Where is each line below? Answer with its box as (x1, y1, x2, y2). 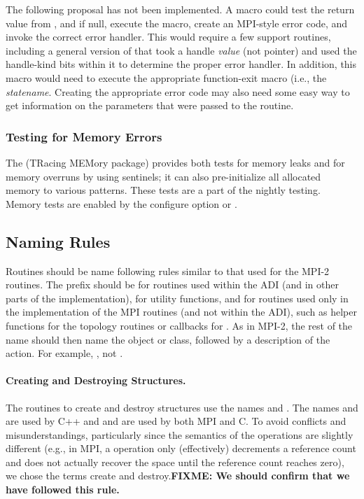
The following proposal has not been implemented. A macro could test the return (6, 2, 355, 16)
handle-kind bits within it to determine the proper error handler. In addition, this (6, 57, 357, 71)
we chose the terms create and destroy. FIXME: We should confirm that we (6, 468, 350, 483)
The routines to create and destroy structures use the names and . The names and (6, 400, 358, 414)
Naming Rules (6, 230, 111, 252)
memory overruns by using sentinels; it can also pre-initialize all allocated (6, 169, 321, 183)
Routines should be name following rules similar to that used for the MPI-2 (6, 263, 330, 278)
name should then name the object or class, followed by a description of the (6, 332, 330, 346)
